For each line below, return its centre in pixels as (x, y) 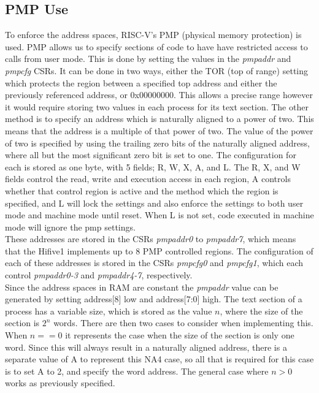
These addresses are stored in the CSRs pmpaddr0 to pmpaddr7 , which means (151, 239)
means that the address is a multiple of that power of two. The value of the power (159, 130)
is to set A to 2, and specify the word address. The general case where (137, 371)
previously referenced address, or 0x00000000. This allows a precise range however (159, 95)
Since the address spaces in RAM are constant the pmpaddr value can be (142, 287)
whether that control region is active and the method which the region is (142, 190)
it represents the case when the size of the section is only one (180, 335)
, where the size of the (261, 311)
